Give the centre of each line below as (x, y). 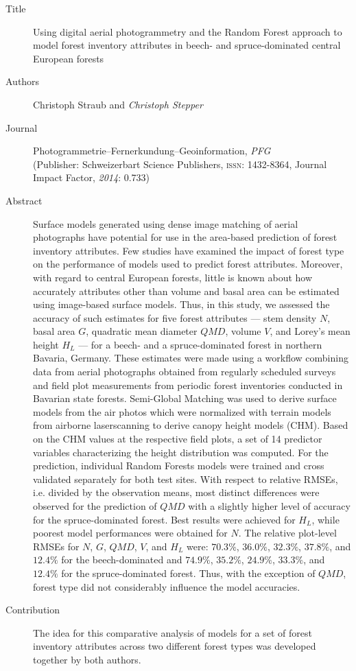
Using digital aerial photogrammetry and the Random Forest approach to (188, 31)
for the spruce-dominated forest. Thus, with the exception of (188, 573)
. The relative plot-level (287, 533)
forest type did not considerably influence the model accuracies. (167, 586)
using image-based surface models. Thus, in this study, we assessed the (181, 304)
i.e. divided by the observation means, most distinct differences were (176, 492)
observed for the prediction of (95, 506)
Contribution (33, 610)
